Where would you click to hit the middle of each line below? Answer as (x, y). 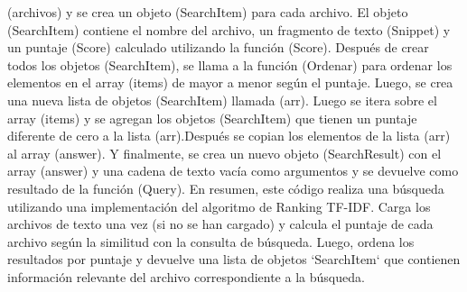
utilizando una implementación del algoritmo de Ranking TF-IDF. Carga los (219, 206)
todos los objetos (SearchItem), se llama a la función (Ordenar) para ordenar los (230, 64)
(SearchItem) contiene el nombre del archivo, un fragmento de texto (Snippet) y (229, 29)
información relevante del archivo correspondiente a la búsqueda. (186, 276)
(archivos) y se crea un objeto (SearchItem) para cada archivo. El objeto (208, 12)
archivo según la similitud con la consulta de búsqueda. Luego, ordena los (211, 241)
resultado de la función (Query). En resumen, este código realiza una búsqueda (226, 188)
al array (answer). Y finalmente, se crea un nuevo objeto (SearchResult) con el (224, 153)
